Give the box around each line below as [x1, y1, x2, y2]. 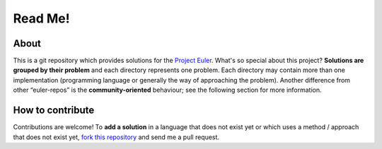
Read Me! [13, 11, 70, 26]
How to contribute [13, 105, 95, 117]
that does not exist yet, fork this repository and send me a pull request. [13, 133, 219, 141]
